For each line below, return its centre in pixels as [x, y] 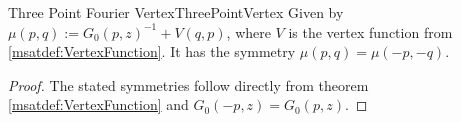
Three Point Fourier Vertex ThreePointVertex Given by [176, 12]
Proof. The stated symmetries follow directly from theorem [188, 84]
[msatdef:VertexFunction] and [98, 104]
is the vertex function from [370, 31]
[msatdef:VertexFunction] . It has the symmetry [152, 51]
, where [248, 31]
